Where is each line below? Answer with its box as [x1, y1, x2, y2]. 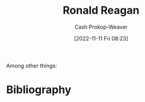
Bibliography [6, 83, 72, 97]
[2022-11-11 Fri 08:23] [74, 35, 128, 42]
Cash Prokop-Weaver [74, 23, 128, 30]
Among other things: [6, 62, 57, 69]
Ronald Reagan [63, 4, 140, 17]
